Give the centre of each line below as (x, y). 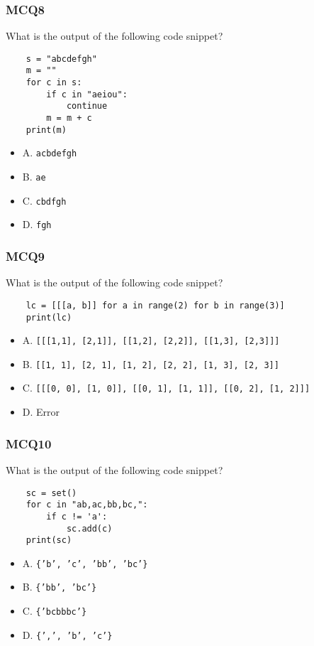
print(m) (46, 130)
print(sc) (49, 540)
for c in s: (54, 83)
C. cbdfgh (44, 200)
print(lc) (49, 317)
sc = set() (51, 493)
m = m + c (69, 118)
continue (87, 106)
